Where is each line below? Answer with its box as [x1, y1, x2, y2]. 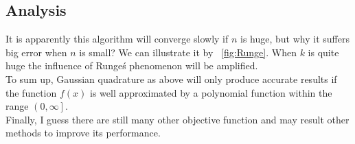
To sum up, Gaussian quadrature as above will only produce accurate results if [5, 71, 337, 86]
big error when [5, 45, 67, 59]
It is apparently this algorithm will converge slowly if [5, 32, 229, 46]
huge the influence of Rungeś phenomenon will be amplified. [5, 58, 258, 73]
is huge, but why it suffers [240, 32, 350, 46]
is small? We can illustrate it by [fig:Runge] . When [79, 45, 297, 59]
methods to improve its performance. [5, 125, 161, 140]
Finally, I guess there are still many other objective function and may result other [5, 112, 350, 126]
